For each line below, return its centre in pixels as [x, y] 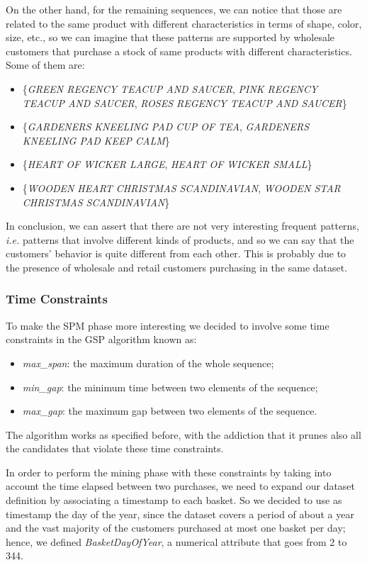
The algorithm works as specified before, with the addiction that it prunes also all [183, 434]
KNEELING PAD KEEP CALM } [96, 140]
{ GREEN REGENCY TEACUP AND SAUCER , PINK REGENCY [170, 88]
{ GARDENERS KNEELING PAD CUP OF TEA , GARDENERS [166, 127]
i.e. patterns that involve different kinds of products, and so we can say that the [180, 239]
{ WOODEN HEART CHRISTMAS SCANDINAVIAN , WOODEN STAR [181, 188]
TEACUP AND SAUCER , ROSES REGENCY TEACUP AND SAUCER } [185, 102]
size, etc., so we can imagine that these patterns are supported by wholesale [170, 37]
